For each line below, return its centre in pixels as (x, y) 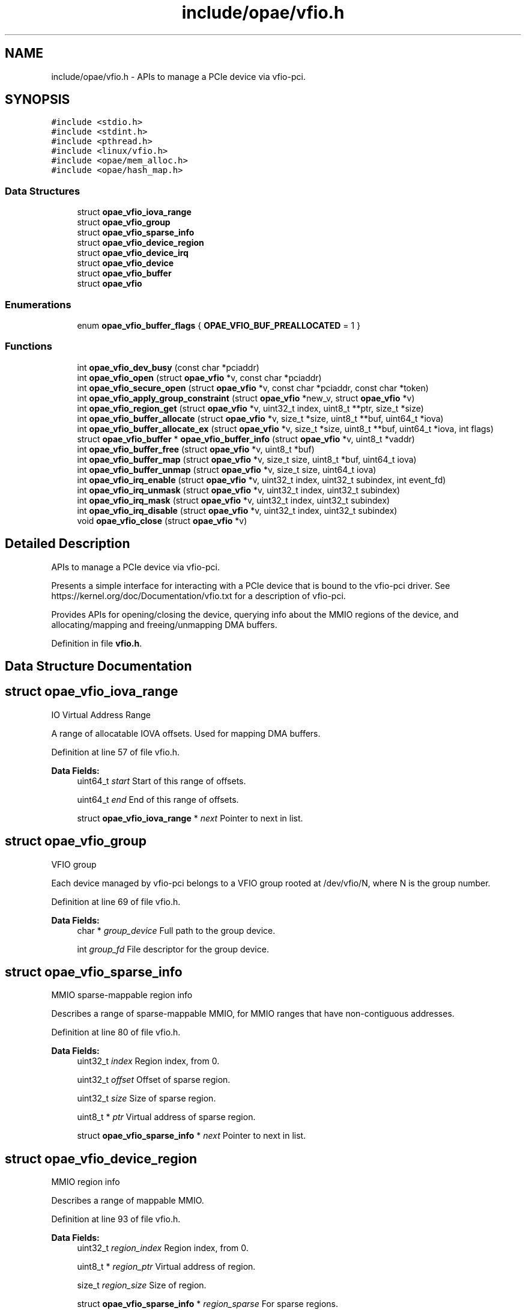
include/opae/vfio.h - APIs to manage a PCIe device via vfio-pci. (178, 76)
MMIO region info (86, 1182)
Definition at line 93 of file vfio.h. (116, 1219)
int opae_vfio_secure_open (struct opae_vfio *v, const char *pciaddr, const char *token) (253, 388)
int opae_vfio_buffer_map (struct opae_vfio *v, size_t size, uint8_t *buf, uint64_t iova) (247, 459)
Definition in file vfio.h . (97, 643)
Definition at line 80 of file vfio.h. (116, 1032)
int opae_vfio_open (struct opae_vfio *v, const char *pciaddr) (199, 377)
